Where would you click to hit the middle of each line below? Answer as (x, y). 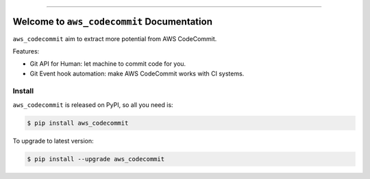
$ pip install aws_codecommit (78, 123)
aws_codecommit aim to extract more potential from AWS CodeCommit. (115, 38)
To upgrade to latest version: (53, 141)
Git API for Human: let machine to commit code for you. (108, 64)
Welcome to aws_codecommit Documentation (112, 22)
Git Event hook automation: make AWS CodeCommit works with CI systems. (137, 73)
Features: (26, 51)
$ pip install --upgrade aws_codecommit (96, 159)
